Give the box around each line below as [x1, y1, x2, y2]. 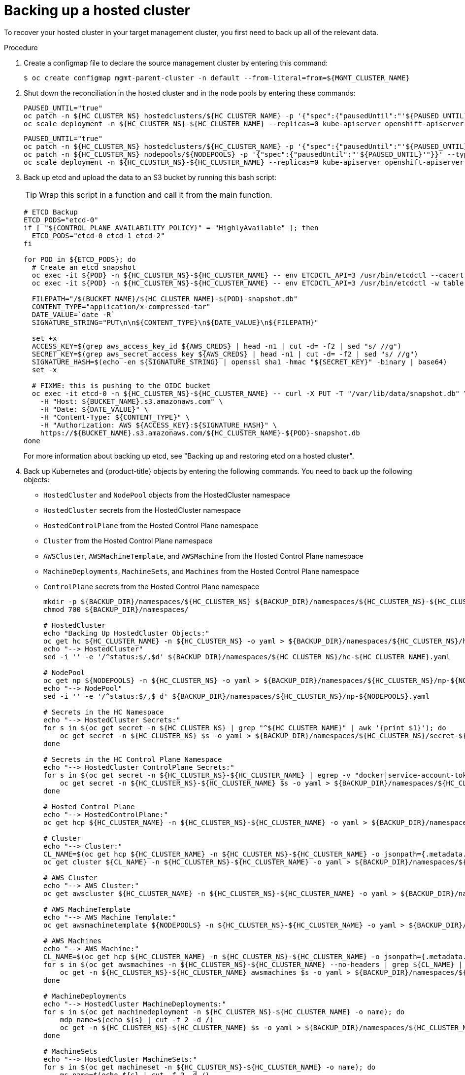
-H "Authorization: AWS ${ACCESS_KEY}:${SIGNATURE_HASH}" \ [40, 421, 277, 429]
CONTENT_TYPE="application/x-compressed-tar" [32, 302, 211, 311]
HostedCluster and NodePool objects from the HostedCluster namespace [43, 490, 290, 499]
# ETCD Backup [24, 208, 78, 216]
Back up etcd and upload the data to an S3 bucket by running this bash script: [24, 173, 276, 181]
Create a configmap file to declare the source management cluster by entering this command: [24, 58, 328, 67]
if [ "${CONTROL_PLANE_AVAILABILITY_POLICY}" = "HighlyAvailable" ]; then [24, 223, 319, 232]
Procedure [4, 43, 38, 52]
